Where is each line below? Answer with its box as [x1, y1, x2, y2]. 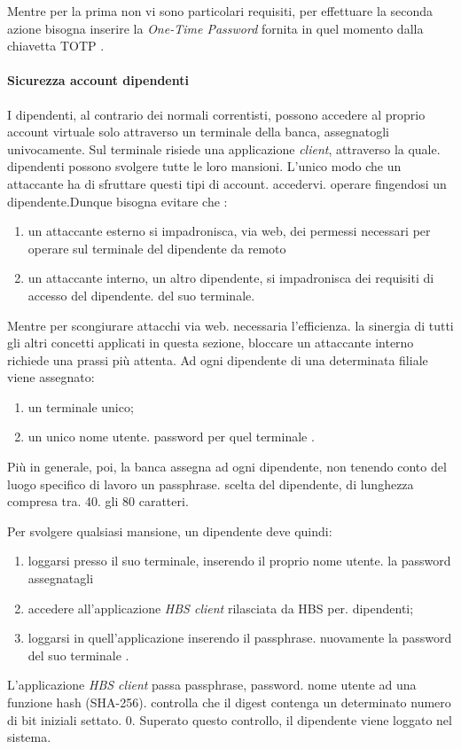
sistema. [7, 728, 51, 746]
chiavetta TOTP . [7, 36, 105, 55]
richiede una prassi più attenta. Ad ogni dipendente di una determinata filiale [7, 350, 428, 369]
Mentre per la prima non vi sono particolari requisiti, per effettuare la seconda [7, 2, 434, 20]
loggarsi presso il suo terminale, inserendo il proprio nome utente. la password [27, 551, 451, 570]
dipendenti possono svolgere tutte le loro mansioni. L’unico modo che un [7, 157, 402, 176]
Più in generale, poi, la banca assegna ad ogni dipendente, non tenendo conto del [7, 457, 447, 476]
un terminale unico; [27, 397, 134, 416]
